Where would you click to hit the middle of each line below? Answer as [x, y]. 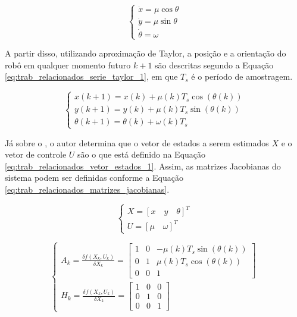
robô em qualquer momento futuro [68, 65]
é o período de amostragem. [242, 76]
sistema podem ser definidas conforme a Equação [94, 178]
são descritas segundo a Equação [214, 65]
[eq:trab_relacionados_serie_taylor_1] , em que [91, 76]
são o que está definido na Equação [142, 154]
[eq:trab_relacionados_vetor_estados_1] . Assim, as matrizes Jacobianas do [143, 166]
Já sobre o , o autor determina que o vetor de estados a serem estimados [137, 142]
